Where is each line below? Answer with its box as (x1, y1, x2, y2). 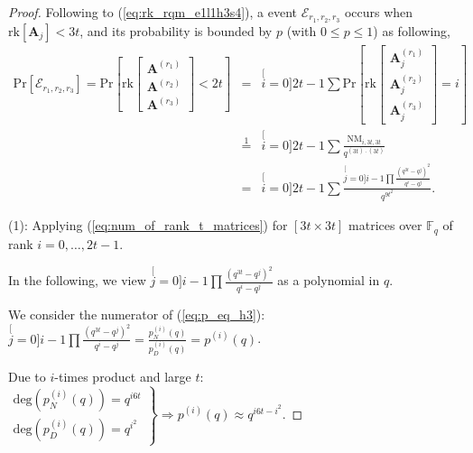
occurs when (344, 3, 413, 21)
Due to (8, 366, 46, 385)
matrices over (348, 216, 422, 235)
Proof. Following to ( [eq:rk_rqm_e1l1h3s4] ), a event (8, 3, 297, 21)
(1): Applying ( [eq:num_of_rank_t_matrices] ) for (8, 216, 288, 235)
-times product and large (54, 366, 191, 385)
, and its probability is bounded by (79, 21, 273, 40)
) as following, (373, 21, 450, 40)
